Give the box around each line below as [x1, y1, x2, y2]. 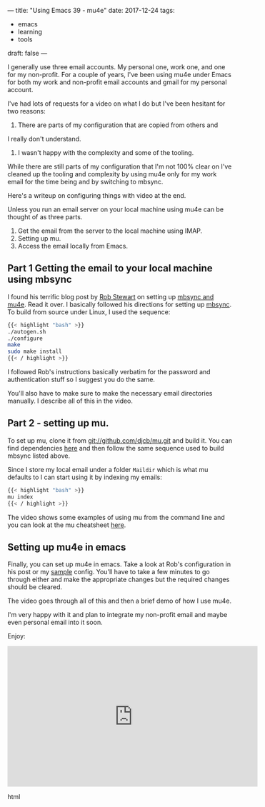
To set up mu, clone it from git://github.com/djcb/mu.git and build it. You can [7, 436, 233, 445]
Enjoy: [7, 632, 26, 641]
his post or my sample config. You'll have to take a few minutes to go [7, 568, 210, 576]
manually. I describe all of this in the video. [7, 396, 134, 406]
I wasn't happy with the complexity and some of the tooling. [17, 149, 194, 156]
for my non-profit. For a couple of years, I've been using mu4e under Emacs [7, 71, 232, 79]
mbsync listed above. [7, 451, 70, 460]
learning [17, 28, 43, 36]
